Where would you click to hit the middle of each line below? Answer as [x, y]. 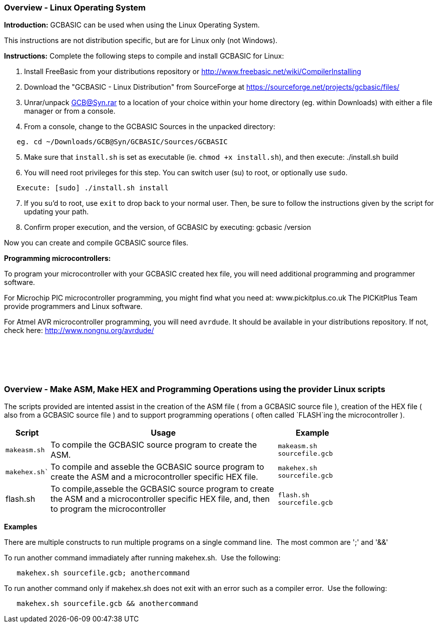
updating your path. [56, 212]
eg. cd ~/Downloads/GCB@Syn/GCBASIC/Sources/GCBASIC [122, 142]
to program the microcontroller [108, 509]
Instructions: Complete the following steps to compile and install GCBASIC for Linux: [144, 56]
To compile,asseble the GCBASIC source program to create [162, 489]
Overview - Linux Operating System [75, 8]
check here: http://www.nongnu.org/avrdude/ [79, 331]
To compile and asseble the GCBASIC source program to [157, 467]
